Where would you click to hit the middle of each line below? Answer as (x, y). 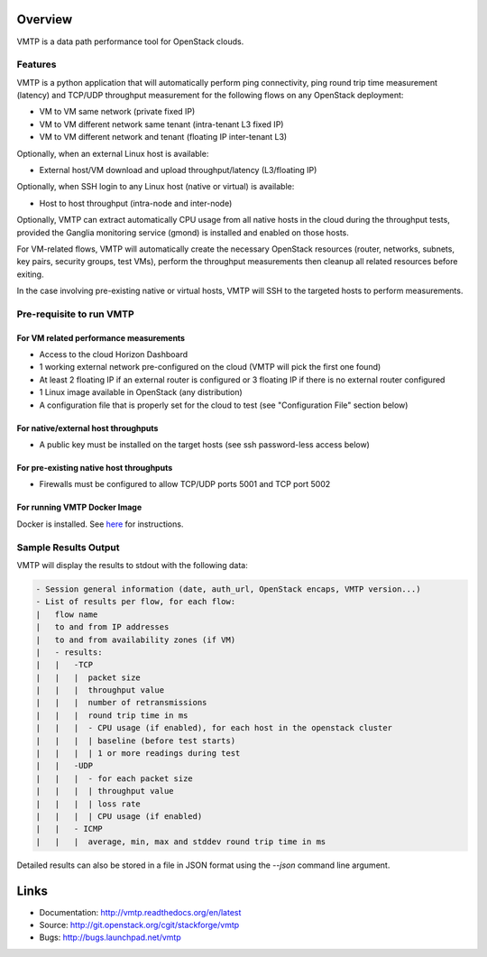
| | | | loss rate (88, 804)
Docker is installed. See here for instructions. (100, 524)
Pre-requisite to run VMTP (75, 314)
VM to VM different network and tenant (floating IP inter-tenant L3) (163, 137)
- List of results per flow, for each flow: (136, 602)
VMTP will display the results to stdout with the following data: (132, 565)
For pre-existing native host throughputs (95, 468)
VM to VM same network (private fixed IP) (117, 112)
